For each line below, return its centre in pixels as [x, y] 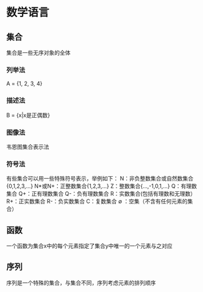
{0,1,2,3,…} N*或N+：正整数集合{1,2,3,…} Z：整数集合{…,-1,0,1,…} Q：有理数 [101, 186]
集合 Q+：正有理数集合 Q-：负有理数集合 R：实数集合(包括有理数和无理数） [101, 194]
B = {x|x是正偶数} [28, 115]
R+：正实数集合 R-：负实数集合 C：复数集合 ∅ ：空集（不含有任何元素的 [97, 201]
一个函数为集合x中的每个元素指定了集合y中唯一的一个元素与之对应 [89, 246]
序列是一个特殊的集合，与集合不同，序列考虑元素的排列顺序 [81, 283]
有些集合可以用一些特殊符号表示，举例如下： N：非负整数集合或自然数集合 [100, 179]
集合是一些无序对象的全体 [38, 53]
